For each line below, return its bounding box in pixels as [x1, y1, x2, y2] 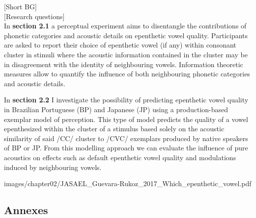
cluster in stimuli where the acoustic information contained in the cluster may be [4, 49, 248, 59]
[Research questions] [4, 11, 65, 21]
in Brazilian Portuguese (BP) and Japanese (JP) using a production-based [4, 104, 228, 114]
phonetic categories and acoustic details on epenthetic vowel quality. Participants [4, 30, 248, 40]
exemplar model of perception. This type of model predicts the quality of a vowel [4, 114, 248, 124]
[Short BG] [4, 1, 37, 11]
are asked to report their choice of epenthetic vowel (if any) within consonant [4, 40, 236, 50]
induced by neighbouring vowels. [4, 162, 102, 172]
